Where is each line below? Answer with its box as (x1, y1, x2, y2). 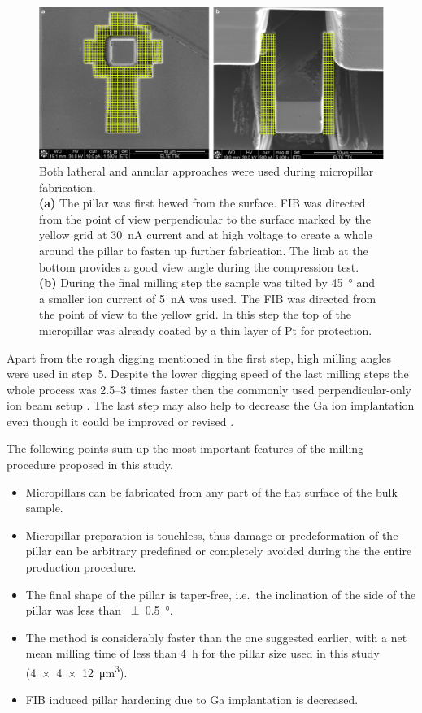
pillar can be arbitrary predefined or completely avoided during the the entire (25, 542, 412, 559)
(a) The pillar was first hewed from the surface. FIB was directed (39, 194, 366, 211)
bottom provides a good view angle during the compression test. (39, 258, 359, 275)
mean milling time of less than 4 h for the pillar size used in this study (25, 645, 380, 662)
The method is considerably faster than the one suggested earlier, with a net (25, 628, 407, 646)
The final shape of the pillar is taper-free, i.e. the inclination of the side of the (25, 585, 416, 602)
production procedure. (25, 559, 137, 576)
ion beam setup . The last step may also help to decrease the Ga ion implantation (7, 397, 415, 414)
